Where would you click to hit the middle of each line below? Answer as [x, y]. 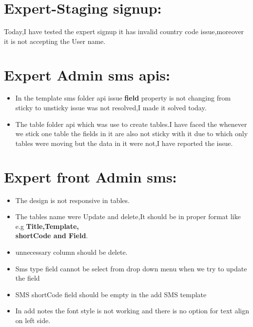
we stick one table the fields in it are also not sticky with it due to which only [132, 133]
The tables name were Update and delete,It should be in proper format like [128, 216]
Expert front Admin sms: [90, 176]
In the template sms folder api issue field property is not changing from [123, 98]
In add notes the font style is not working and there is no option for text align [132, 311]
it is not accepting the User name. [55, 41]
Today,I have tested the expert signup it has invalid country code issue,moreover [124, 31]
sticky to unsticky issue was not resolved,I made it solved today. [111, 108]
